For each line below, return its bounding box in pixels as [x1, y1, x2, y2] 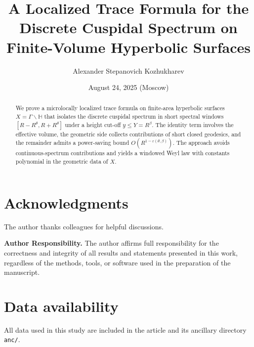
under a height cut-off [65, 120, 121, 129]
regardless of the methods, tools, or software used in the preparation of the [4, 257, 231, 267]
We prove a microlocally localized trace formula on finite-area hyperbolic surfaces [15, 104, 225, 112]
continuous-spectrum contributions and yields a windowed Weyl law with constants [15, 149, 230, 157]
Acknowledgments [4, 192, 128, 213]
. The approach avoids [172, 138, 230, 147]
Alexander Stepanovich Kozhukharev [73, 65, 184, 76]
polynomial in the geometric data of [15, 157, 108, 166]
